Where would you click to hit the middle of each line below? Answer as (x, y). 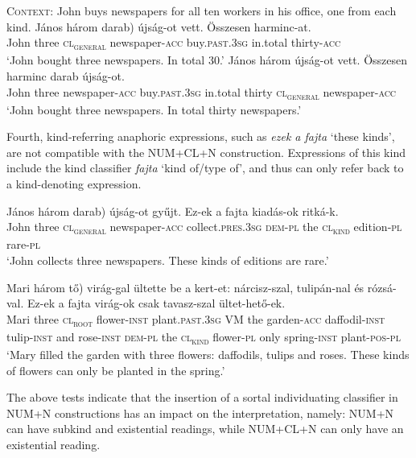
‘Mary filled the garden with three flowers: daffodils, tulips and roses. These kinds (208, 354)
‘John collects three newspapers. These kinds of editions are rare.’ (168, 260)
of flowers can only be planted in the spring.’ (116, 370)
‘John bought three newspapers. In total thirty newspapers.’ (154, 109)
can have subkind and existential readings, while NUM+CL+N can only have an (205, 429)
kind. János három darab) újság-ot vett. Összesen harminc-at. (159, 26)
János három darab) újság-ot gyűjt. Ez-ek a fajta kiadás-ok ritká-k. (173, 210)
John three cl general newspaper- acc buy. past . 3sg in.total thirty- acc (174, 43)
